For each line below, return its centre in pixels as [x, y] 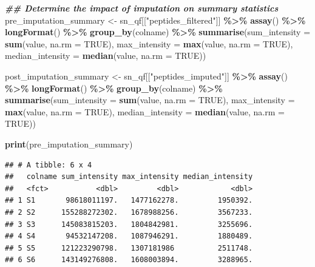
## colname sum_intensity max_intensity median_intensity [129, 177]
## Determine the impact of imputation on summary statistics [142, 8]
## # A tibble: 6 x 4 [49, 165]
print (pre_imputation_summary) [69, 144]
